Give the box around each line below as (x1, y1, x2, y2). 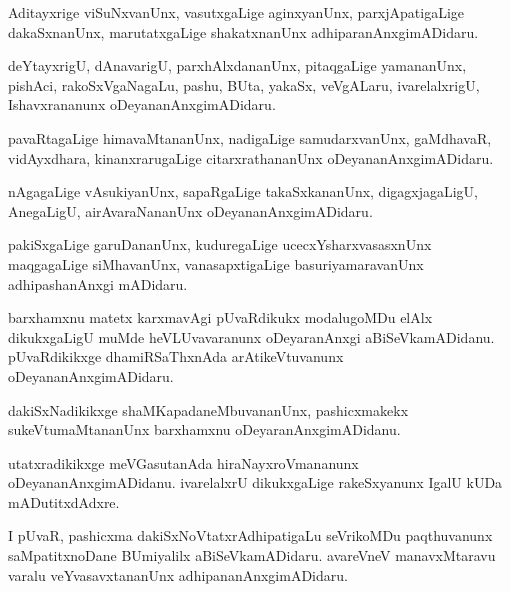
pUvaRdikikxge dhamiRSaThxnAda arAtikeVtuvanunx (8, 346, 344, 367)
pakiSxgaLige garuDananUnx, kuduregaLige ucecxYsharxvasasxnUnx (8, 234, 432, 255)
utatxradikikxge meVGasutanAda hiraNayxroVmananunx (8, 452, 359, 473)
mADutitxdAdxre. (8, 491, 120, 512)
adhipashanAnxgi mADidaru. (8, 273, 188, 294)
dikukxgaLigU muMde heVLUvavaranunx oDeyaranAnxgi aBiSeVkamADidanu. (8, 326, 495, 347)
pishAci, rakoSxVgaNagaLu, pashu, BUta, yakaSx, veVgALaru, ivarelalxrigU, (8, 74, 480, 95)
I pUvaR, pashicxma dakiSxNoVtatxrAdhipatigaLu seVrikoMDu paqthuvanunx (8, 525, 493, 546)
